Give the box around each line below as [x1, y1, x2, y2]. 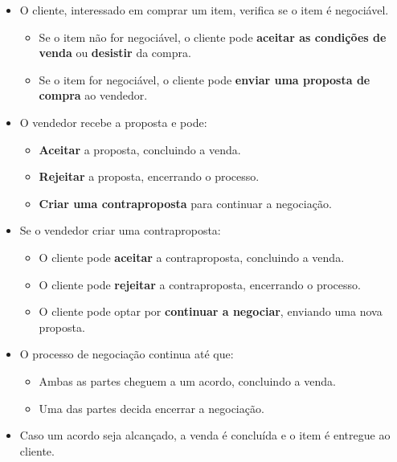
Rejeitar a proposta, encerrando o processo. [39, 168, 260, 185]
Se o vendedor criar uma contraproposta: [19, 222, 221, 239]
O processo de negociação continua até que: [19, 345, 234, 362]
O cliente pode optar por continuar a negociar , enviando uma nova [39, 303, 383, 320]
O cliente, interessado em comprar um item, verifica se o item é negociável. [19, 2, 389, 18]
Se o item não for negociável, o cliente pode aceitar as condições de [39, 28, 387, 45]
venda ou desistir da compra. [39, 44, 191, 61]
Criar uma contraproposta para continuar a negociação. [39, 194, 332, 211]
